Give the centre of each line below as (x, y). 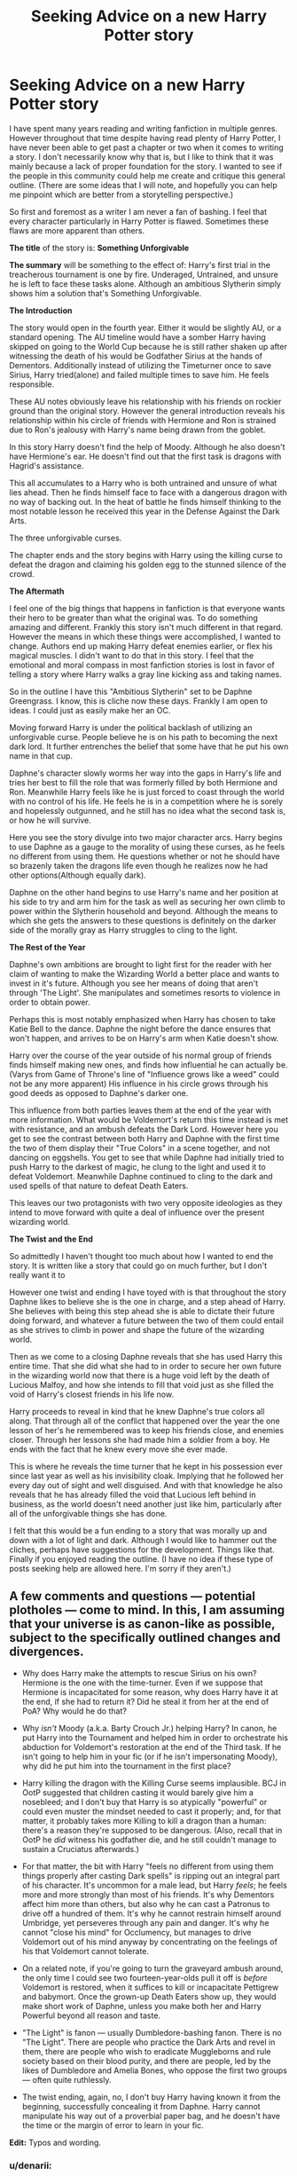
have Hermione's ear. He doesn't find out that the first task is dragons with (145, 456)
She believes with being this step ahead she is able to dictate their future (142, 1311)
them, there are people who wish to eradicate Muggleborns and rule (146, 2051)
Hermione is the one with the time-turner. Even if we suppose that (142, 1683)
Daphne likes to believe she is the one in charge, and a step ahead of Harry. (148, 1301)
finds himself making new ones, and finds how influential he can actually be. (148, 1064)
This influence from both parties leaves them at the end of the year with (141, 1110)
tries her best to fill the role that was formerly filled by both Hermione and (143, 782)
